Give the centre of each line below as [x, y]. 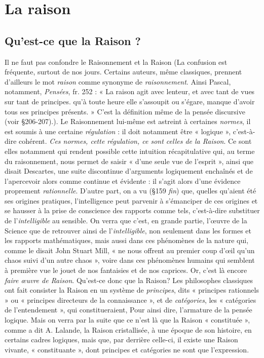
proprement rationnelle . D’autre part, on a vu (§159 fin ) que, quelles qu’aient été [130, 191]
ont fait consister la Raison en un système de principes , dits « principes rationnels [132, 290]
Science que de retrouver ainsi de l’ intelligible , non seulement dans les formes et [128, 230]
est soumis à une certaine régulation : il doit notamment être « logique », [118, 131]
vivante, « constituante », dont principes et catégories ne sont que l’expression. [127, 349]
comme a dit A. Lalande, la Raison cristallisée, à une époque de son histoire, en [128, 329]
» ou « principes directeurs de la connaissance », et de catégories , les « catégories [130, 300]
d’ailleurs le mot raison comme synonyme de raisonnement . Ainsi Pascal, [118, 81]
